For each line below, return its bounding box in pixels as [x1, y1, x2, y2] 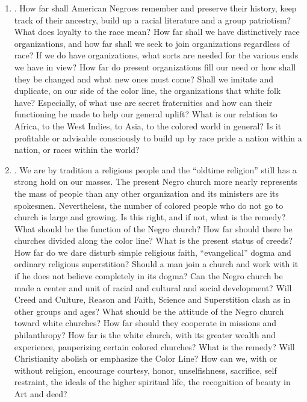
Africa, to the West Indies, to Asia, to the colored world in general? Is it [14, 119, 282, 132]
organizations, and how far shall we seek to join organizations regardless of [14, 37, 290, 49]
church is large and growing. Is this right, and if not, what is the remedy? [14, 211, 286, 223]
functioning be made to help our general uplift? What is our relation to [14, 108, 278, 120]
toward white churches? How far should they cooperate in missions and [14, 317, 277, 329]
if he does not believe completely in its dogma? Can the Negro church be [14, 270, 283, 282]
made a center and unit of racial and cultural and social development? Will [14, 281, 292, 294]
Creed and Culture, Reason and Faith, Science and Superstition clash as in [14, 293, 291, 306]
